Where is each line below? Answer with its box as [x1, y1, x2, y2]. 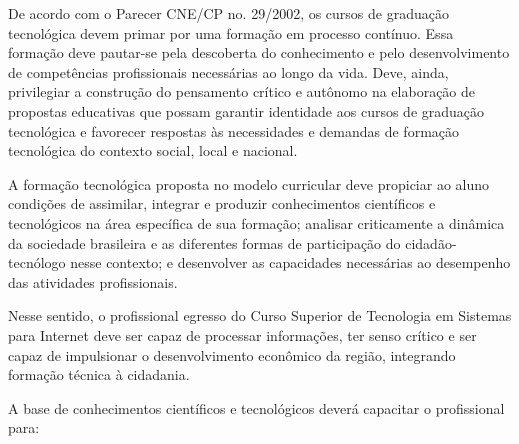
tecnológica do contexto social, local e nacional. [8, 140, 298, 161]
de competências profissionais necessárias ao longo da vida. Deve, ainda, [8, 61, 449, 82]
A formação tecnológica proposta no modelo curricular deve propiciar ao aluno [8, 173, 490, 194]
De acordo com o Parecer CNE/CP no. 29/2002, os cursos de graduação [8, 3, 449, 23]
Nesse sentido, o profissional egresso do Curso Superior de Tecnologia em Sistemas [8, 305, 512, 326]
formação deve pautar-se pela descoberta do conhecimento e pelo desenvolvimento [8, 42, 510, 63]
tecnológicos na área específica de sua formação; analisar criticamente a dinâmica [8, 212, 505, 233]
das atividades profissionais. [8, 271, 178, 292]
